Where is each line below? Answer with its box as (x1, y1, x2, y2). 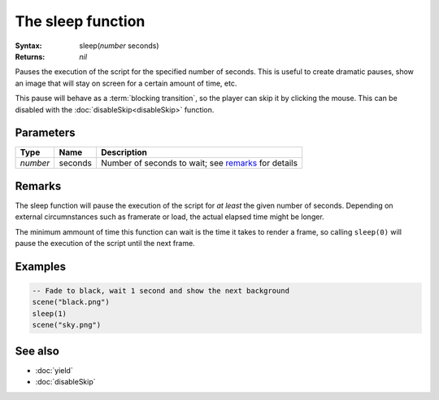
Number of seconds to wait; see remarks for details (100, 157, 298, 169)
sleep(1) (32, 309, 67, 318)
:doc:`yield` (35, 365, 73, 375)
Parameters (15, 126, 76, 140)
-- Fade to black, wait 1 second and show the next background (32, 286, 290, 296)
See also (15, 344, 60, 358)
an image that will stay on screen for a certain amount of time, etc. (15, 78, 237, 88)
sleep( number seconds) (79, 41, 159, 51)
